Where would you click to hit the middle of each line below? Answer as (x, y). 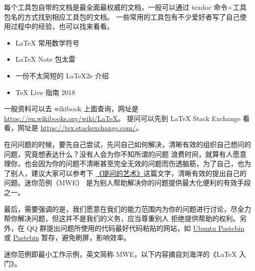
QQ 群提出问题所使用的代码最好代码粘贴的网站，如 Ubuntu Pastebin (135, 228)
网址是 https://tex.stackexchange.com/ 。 (80, 128)
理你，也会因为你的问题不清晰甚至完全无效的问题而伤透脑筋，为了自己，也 (124, 163)
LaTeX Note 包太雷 (45, 59)
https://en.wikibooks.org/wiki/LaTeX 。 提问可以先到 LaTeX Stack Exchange (122, 118)
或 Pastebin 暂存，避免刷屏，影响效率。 (67, 237)
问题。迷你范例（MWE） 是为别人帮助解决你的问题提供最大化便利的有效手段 (127, 183)
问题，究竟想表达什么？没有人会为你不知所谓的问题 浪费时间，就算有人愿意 (125, 154)
